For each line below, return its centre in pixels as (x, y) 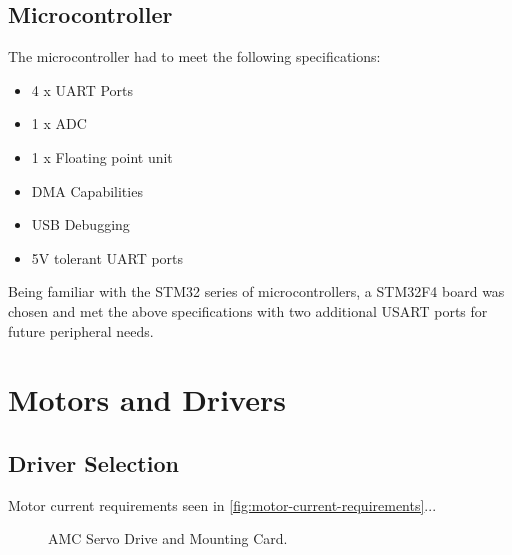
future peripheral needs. (81, 330)
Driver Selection (93, 462)
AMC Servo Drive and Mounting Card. (168, 538)
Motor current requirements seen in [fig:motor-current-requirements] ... (222, 504)
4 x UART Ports (82, 89)
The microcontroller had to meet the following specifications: (194, 56)
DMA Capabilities (87, 190)
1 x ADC (59, 123)
